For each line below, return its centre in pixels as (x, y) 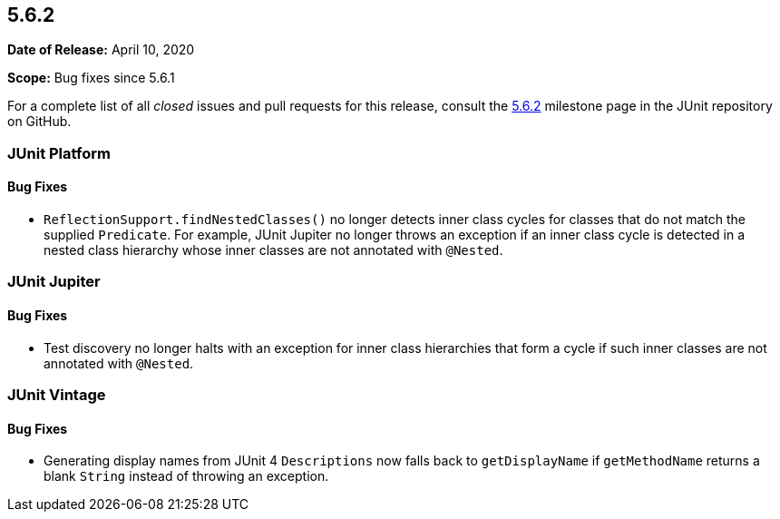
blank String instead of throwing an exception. (186, 476)
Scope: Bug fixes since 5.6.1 (91, 78)
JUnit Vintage (57, 394)
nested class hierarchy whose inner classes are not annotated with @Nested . (273, 250)
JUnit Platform (59, 153)
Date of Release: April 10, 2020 (101, 50)
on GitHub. (39, 122)
